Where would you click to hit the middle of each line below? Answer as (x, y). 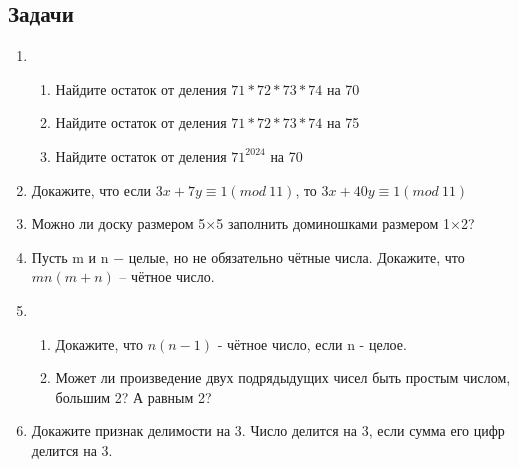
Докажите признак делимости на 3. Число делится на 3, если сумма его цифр (268, 430)
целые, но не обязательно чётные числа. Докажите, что (296, 256)
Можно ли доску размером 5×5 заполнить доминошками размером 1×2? (253, 223)
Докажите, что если (91, 189)
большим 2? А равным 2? (133, 396)
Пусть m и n (70, 256)
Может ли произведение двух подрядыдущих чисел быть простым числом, (283, 377)
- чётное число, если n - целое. (312, 343)
